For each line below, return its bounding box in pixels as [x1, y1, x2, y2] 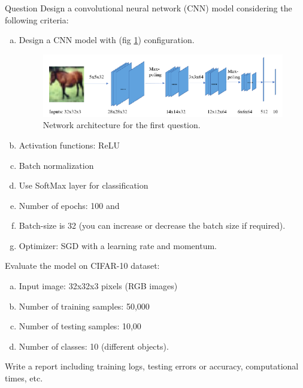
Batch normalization [19, 159, 94, 171]
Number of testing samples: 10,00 [19, 320, 141, 332]
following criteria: [5, 13, 69, 26]
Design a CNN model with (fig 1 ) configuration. [19, 34, 195, 46]
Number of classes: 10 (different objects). [19, 339, 169, 352]
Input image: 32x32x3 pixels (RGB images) [19, 280, 178, 292]
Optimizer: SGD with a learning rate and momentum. [19, 239, 217, 251]
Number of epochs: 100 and [19, 199, 120, 211]
